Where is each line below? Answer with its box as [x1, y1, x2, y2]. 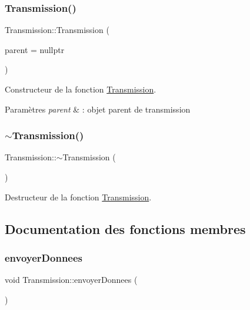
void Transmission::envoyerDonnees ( [5, 273, 138, 286]
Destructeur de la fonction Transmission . [5, 190, 152, 203]
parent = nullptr [5, 43, 65, 55]
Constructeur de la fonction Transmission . [5, 83, 156, 95]
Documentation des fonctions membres [5, 219, 246, 238]
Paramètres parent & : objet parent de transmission [5, 103, 191, 115]
